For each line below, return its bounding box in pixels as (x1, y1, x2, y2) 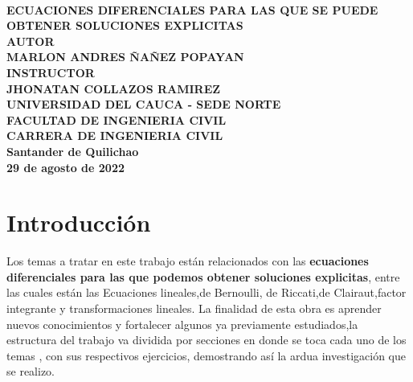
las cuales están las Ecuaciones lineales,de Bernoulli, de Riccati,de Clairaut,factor (6, 284, 407, 301)
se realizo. (6, 363, 55, 380)
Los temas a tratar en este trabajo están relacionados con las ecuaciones (6, 253, 369, 269)
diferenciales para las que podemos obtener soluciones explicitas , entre (6, 268, 400, 285)
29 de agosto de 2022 (6, 158, 125, 175)
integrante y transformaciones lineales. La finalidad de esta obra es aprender (6, 300, 382, 317)
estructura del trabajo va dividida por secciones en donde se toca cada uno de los (6, 331, 407, 348)
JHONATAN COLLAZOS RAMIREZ (6, 80, 221, 97)
